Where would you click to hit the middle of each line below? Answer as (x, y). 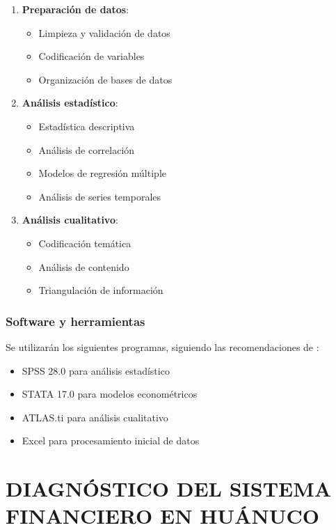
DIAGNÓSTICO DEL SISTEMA (169, 489)
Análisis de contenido (84, 266)
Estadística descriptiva (87, 126)
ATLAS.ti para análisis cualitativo (95, 417)
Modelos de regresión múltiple (102, 173)
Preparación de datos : (75, 9)
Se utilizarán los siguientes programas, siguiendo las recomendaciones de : (162, 346)
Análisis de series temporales (100, 196)
